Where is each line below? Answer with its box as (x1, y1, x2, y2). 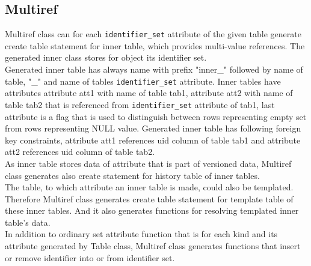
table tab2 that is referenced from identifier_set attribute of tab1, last (5, 98, 275, 110)
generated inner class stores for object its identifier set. (5, 51, 207, 64)
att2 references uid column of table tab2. (5, 145, 155, 158)
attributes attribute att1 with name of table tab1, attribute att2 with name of (5, 86, 293, 99)
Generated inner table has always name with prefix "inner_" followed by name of (5, 63, 303, 76)
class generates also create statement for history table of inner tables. (5, 169, 260, 181)
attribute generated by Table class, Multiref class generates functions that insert (5, 240, 301, 252)
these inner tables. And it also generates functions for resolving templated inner (5, 204, 299, 217)
